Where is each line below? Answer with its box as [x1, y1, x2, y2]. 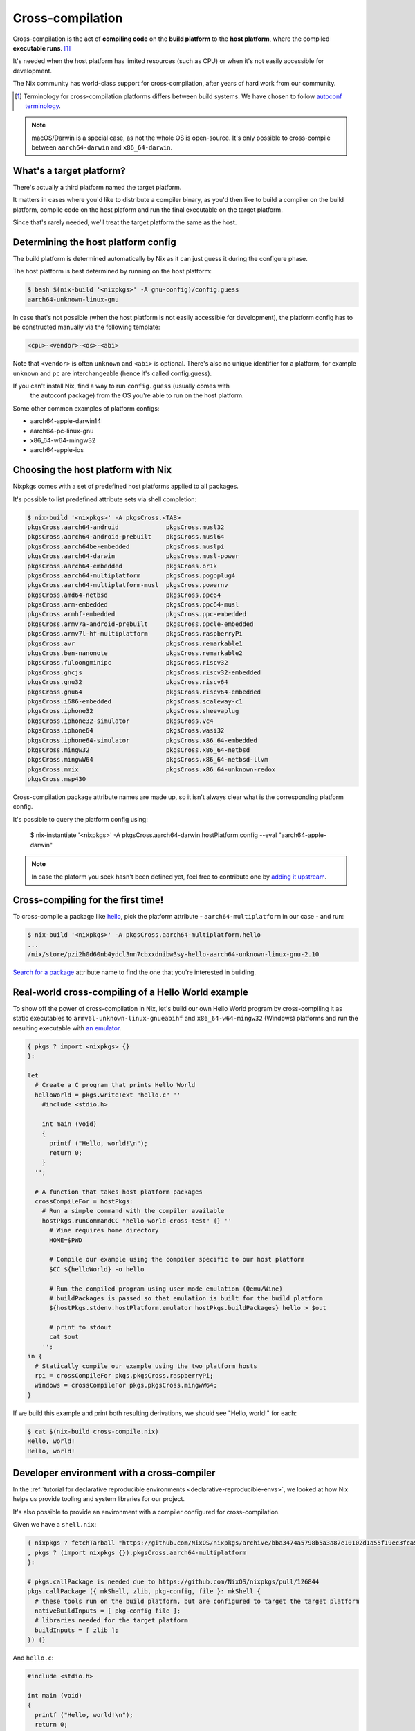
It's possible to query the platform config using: [12, 815, 148, 823]
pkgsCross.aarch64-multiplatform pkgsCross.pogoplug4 [27, 571, 236, 580]
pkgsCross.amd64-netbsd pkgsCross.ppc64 [27, 591, 221, 599]
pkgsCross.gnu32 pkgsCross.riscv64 [27, 679, 228, 686]
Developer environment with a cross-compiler [12, 1467, 216, 1478]
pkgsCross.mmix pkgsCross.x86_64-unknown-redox [27, 765, 276, 773]
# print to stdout [49, 1323, 112, 1331]
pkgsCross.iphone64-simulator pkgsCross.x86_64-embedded [27, 736, 257, 744]
